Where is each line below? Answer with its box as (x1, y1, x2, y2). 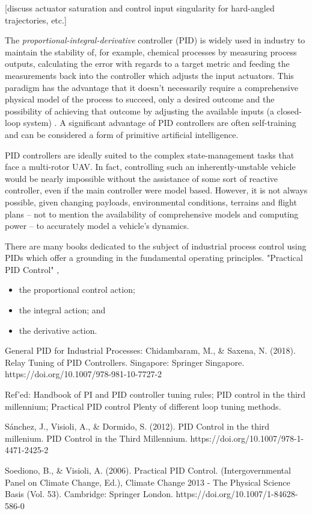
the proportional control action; (19, 283, 135, 296)
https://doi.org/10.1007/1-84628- (176, 487, 298, 500)
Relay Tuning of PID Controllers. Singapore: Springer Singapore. (5, 356, 245, 368)
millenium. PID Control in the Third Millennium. (5, 431, 188, 444)
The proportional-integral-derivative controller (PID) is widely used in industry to (5, 34, 305, 46)
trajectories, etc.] (5, 13, 67, 26)
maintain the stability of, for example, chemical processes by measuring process (5, 45, 297, 58)
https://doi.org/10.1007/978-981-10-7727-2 (5, 368, 162, 380)
